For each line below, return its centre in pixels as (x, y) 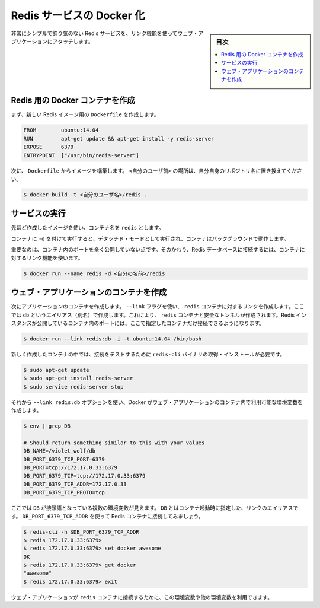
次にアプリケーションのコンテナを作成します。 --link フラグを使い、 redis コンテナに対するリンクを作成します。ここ (158, 307)
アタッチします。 (73, 41)
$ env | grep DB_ (49, 426)
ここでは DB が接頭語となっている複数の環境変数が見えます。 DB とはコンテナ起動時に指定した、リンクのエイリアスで (155, 508)
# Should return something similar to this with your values (114, 443)
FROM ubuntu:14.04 (61, 130)
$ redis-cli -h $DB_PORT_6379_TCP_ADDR (81, 532)
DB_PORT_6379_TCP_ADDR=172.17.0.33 (75, 484)
